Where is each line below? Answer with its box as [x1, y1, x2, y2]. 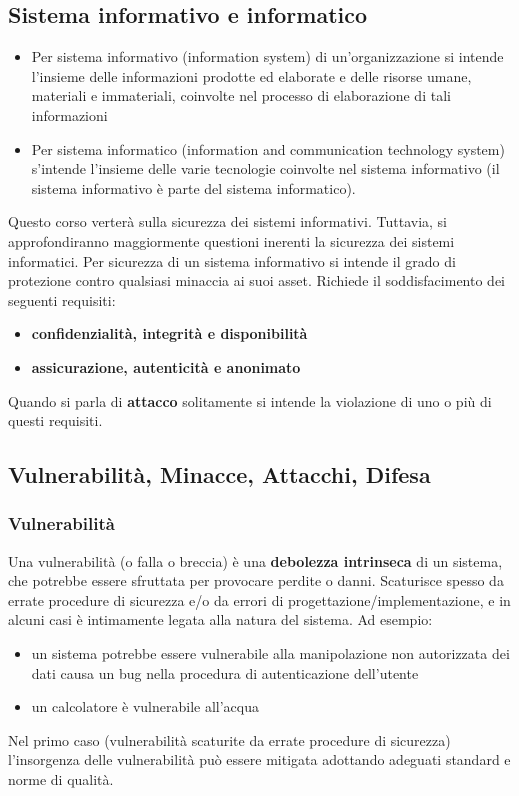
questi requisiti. [8, 410, 103, 431]
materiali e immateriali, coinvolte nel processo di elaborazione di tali [31, 85, 451, 106]
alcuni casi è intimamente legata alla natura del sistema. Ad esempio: [8, 609, 433, 630]
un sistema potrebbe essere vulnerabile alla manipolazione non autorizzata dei [31, 643, 510, 664]
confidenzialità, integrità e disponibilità [31, 323, 308, 344]
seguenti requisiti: [8, 289, 116, 310]
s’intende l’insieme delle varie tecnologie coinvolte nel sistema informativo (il [31, 158, 500, 179]
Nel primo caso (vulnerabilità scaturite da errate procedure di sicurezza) [8, 729, 451, 750]
